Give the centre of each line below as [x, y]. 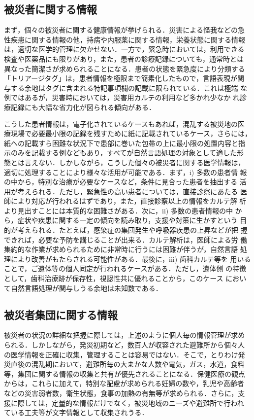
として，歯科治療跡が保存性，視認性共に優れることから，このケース [114, 278]
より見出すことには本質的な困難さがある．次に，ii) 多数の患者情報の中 [118, 210]
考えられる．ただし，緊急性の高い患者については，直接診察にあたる [128, 191]
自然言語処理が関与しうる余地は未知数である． [86, 288]
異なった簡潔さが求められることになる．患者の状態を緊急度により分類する [125, 68]
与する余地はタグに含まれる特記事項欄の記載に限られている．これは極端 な [126, 87]
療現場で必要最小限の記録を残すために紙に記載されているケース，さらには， [128, 133]
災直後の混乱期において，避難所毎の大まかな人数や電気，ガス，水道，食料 [124, 364]
